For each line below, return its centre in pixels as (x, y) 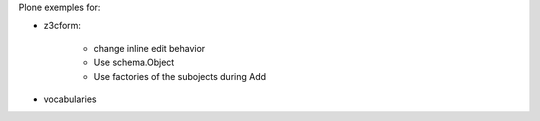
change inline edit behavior (149, 48)
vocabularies (70, 99)
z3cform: (62, 26)
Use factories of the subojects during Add (180, 76)
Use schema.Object (134, 62)
